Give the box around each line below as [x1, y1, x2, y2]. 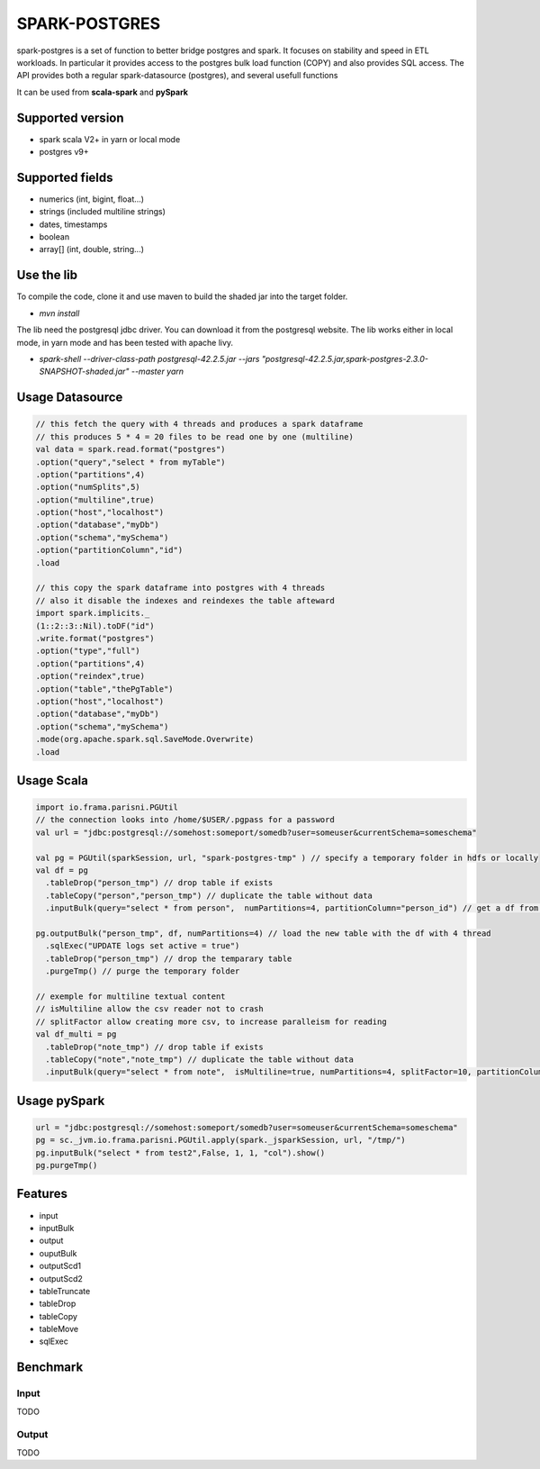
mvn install [39, 307, 80, 319]
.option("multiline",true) [35, 494, 155, 504]
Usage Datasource [16, 390, 123, 405]
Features [16, 1186, 67, 1201]
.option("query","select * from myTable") [35, 457, 226, 467]
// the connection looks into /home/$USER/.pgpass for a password [35, 815, 335, 825]
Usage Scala [16, 773, 89, 788]
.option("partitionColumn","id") [35, 545, 184, 556]
